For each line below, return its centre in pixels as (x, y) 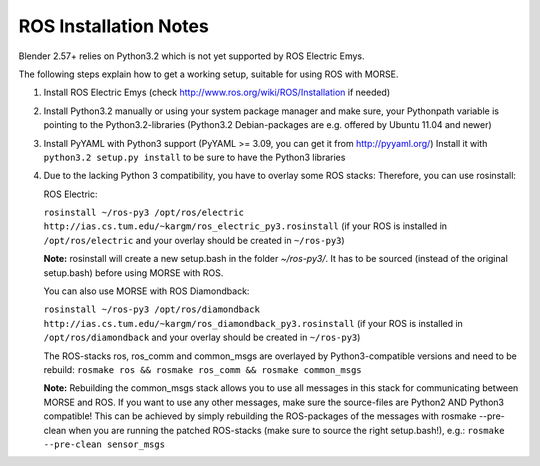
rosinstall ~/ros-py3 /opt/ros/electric (144, 213)
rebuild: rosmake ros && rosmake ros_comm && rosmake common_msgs (202, 369)
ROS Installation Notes (113, 26)
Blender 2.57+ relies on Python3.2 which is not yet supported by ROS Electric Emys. (191, 56)
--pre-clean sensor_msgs (104, 444)
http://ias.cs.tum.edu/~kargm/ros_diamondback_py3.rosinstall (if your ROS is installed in (253, 323)
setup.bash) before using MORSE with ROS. (133, 272)
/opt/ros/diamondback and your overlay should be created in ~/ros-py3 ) (202, 337)
